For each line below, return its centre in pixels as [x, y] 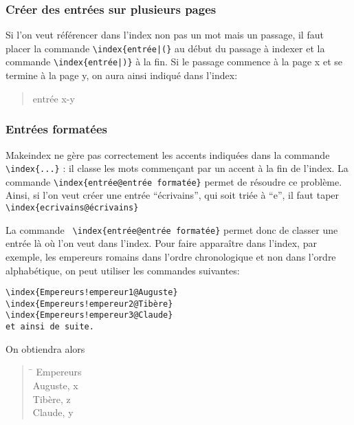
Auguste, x [55, 385]
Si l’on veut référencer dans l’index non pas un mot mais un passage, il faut [165, 35]
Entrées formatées [57, 129]
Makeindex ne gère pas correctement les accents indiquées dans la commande [168, 154]
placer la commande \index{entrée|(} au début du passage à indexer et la [165, 48]
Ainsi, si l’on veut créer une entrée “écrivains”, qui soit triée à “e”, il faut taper [173, 195]
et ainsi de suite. [50, 327]
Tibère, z [52, 399]
